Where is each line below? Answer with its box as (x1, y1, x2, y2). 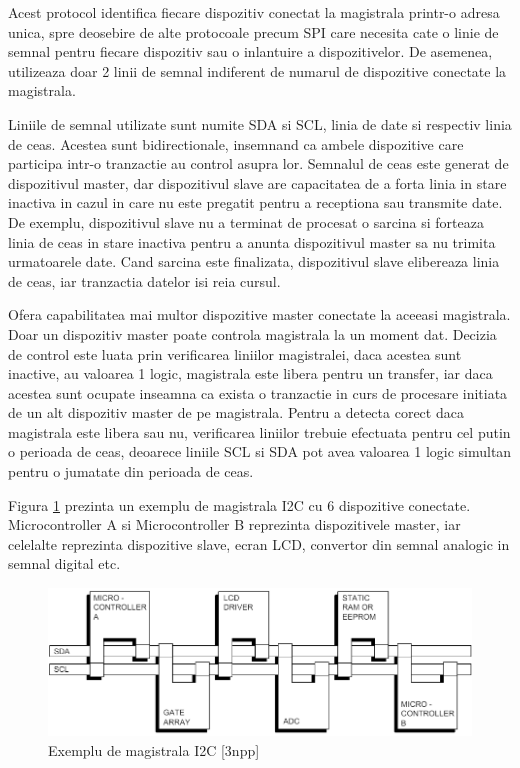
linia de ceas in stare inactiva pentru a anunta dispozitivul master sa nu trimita (8, 231, 496, 252)
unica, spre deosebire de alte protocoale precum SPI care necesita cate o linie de (8, 21, 499, 42)
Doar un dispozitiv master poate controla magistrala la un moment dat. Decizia (8, 323, 497, 344)
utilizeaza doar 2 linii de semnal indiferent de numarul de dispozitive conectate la (8, 60, 507, 81)
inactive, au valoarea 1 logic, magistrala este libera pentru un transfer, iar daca (8, 363, 493, 384)
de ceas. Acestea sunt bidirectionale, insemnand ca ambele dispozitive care (8, 133, 464, 154)
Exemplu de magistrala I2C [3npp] (48, 739, 260, 760)
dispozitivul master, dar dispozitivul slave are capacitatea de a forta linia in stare (8, 172, 507, 193)
